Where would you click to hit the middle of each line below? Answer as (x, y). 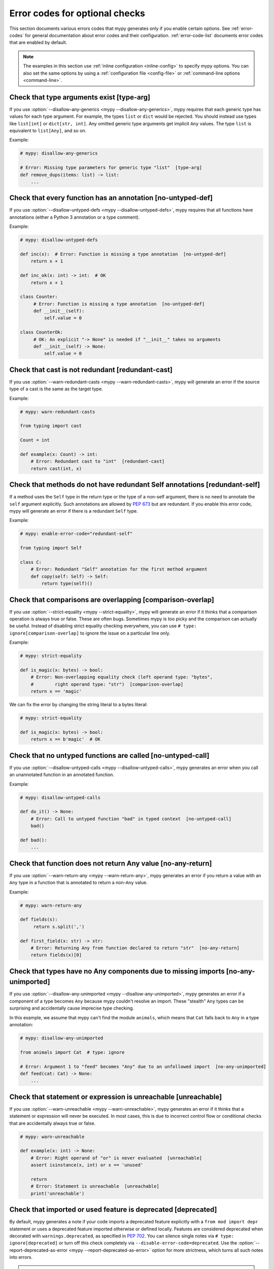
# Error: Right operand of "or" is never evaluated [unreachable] (116, 1158)
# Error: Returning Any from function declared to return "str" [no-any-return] (135, 948)
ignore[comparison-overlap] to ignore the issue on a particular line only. (90, 633)
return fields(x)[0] (56, 955)
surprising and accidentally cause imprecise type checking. (72, 1008)
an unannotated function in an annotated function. (62, 775)
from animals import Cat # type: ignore (72, 1052)
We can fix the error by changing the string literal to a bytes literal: (79, 705)
